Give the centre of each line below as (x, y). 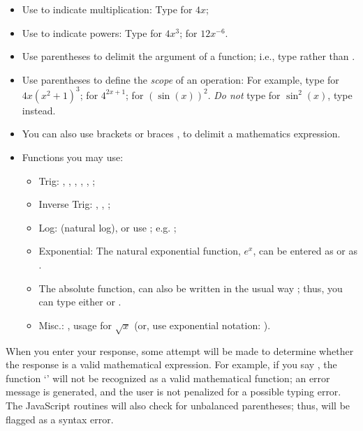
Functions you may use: (73, 157)
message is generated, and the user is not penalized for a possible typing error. (173, 392)
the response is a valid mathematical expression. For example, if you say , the (171, 364)
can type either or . (80, 302)
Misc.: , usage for (75, 325)
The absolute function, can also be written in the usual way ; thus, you (191, 288)
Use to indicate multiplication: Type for (107, 9)
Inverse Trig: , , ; (75, 204)
